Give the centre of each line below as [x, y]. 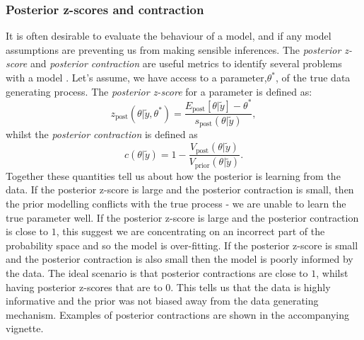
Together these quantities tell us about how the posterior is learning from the [173, 175]
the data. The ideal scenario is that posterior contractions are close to [157, 273]
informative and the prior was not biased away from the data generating [162, 301]
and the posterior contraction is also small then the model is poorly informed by [180, 259]
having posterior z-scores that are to [84, 287]
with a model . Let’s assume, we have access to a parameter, [136, 77]
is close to [27, 231]
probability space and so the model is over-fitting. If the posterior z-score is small [182, 245]
